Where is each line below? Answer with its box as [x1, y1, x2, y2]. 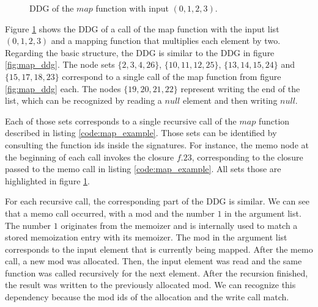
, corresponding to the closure [191, 150, 303, 163]
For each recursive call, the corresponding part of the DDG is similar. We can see [5, 195, 309, 208]
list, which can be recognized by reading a [5, 94, 162, 107]
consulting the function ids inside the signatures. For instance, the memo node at [5, 138, 309, 151]
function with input [95, 2, 169, 14]
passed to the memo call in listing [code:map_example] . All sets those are [5, 162, 281, 175]
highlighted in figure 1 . [5, 174, 90, 187]
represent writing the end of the [180, 82, 300, 95]
